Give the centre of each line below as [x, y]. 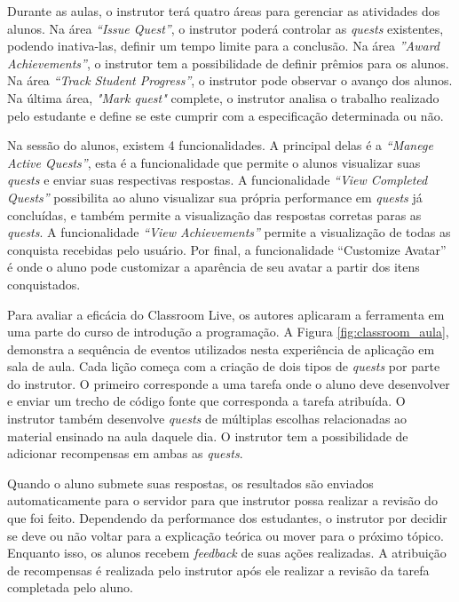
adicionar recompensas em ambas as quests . [125, 453]
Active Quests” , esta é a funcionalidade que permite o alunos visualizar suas [214, 162]
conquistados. [44, 284]
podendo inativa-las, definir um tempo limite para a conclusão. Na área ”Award [224, 46]
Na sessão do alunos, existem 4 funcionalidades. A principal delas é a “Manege [220, 145]
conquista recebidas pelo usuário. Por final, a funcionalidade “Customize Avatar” [227, 249]
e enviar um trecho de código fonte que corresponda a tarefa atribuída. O [206, 401]
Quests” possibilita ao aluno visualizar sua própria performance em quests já [215, 197]
